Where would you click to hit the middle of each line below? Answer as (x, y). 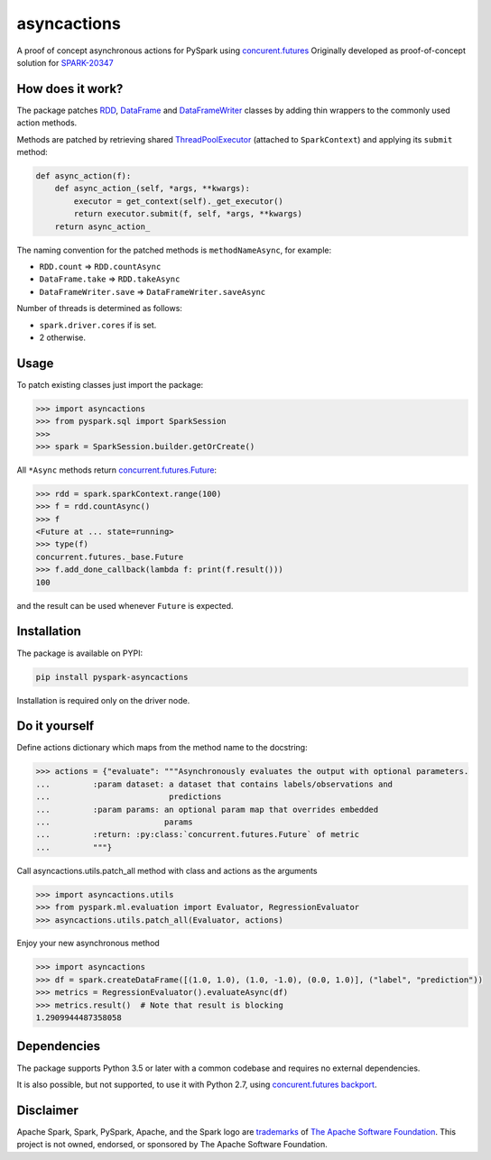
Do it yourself (56, 726)
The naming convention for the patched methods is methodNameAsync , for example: (174, 250)
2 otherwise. (62, 337)
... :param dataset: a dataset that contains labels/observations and (214, 784)
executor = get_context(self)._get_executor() (178, 201)
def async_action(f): (83, 176)
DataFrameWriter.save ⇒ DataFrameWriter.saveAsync (153, 291)
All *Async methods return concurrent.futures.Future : (116, 470)
